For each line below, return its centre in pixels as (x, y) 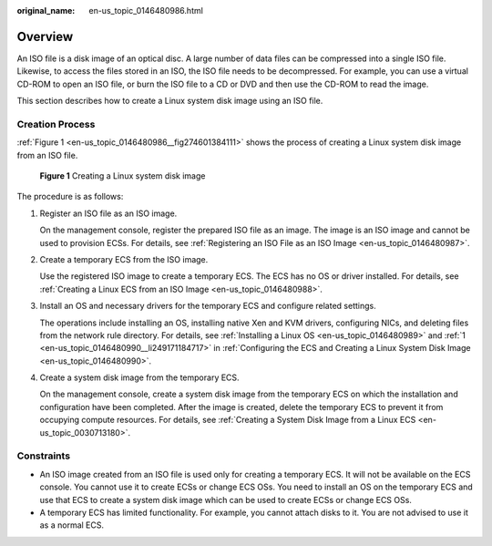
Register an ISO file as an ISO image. (108, 213)
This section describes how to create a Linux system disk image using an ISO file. (170, 101)
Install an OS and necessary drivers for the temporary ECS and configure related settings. (208, 306)
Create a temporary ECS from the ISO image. (124, 259)
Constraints (44, 456)
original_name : (46, 10)
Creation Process (56, 124)
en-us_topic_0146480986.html (146, 10)
